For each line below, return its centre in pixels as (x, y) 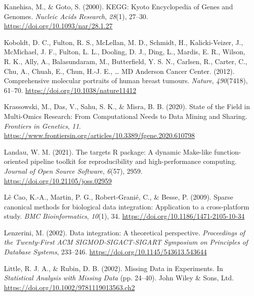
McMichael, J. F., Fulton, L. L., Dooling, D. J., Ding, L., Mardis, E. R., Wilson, (125, 52)
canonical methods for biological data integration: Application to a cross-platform (127, 206)
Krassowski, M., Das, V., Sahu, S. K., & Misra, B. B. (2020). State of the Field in (127, 106)
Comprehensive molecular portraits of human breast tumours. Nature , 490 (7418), (126, 80)
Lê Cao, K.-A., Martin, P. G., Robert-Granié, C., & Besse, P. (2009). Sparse (119, 197)
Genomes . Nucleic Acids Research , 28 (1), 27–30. (76, 16)
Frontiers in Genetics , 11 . (42, 125)
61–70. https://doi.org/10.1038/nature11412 (70, 90)
